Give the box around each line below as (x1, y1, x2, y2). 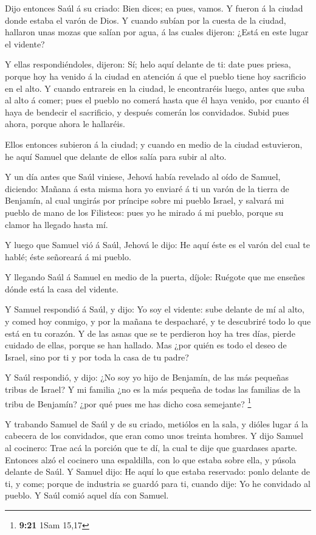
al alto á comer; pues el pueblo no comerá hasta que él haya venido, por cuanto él (5, 94, 309, 106)
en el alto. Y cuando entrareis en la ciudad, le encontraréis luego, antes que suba (5, 81, 305, 94)
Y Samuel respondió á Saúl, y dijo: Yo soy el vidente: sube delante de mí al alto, (5, 303, 304, 316)
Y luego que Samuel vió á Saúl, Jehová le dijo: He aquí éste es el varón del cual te (5, 238, 310, 251)
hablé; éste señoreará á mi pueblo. (5, 250, 131, 263)
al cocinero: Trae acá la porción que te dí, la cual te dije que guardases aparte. (5, 441, 297, 454)
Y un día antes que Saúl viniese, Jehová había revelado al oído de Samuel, (5, 170, 281, 183)
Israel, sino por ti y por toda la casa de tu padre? (5, 350, 189, 363)
